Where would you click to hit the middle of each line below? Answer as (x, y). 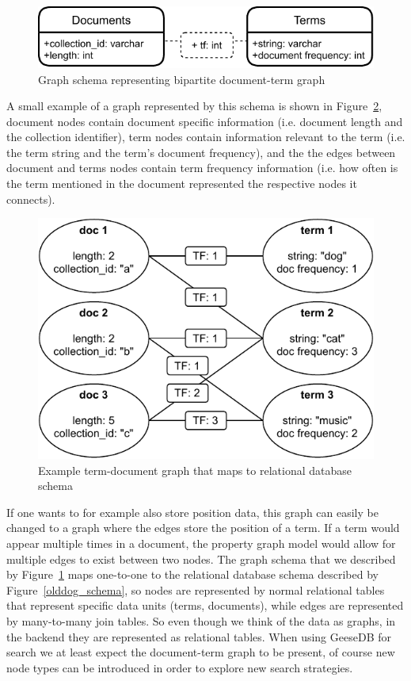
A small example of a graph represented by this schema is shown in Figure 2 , (194, 106)
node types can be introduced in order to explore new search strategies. (180, 667)
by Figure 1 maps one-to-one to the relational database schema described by (192, 574)
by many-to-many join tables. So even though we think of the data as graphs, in (201, 620)
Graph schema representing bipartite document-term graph (182, 79)
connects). (31, 199)
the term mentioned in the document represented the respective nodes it (182, 184)
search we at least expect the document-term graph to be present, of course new (201, 652)
